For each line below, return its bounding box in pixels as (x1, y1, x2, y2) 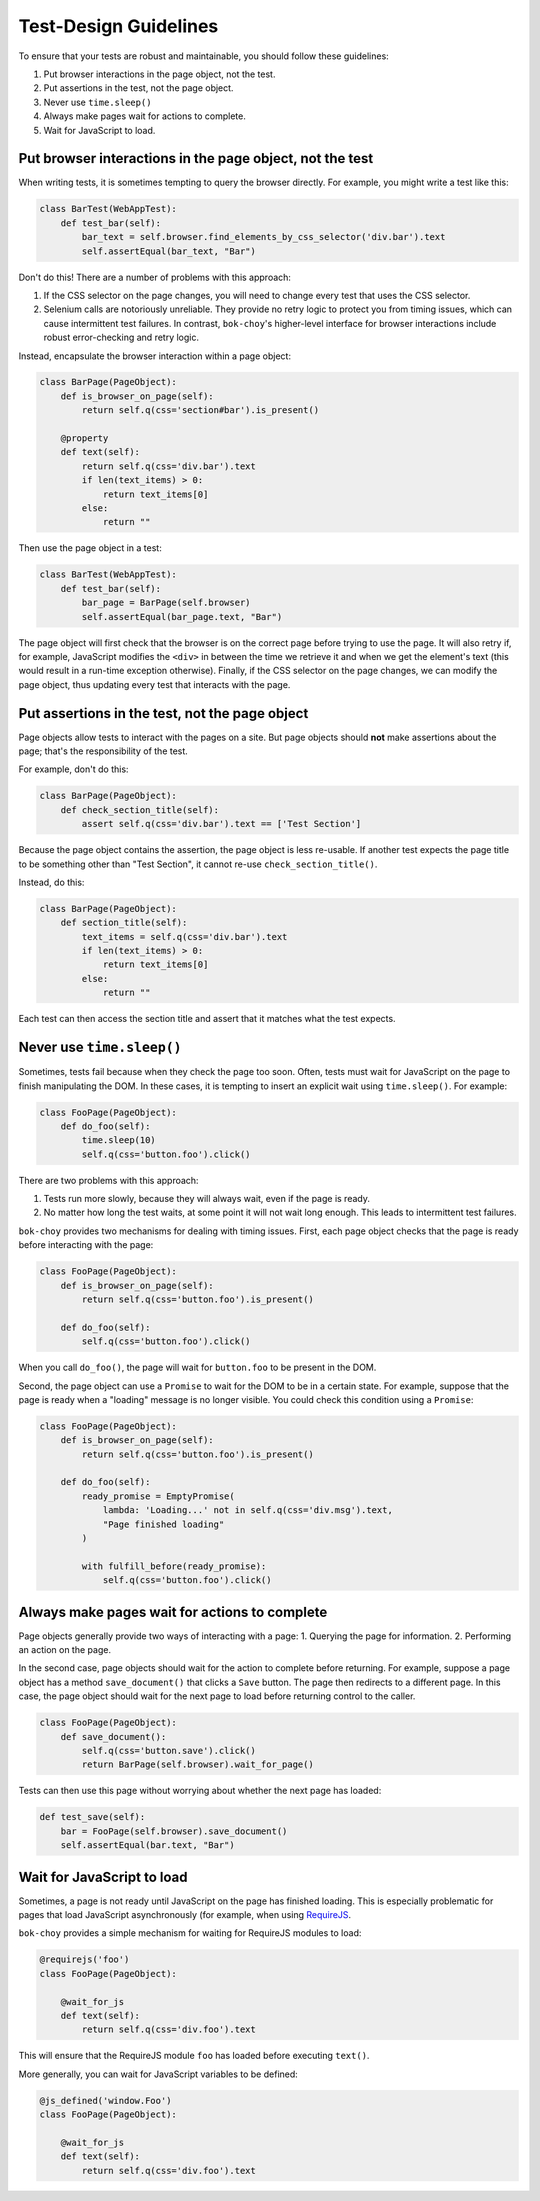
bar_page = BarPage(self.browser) (81, 597, 251, 609)
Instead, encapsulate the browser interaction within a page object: (18, 350, 292, 362)
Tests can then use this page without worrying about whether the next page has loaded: (18, 1785, 382, 1797)
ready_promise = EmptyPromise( (81, 1490, 235, 1502)
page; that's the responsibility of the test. (18, 745, 189, 757)
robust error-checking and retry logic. (43, 331, 200, 344)
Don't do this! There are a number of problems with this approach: (18, 271, 292, 283)
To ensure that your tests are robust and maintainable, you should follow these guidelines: (18, 50, 389, 62)
